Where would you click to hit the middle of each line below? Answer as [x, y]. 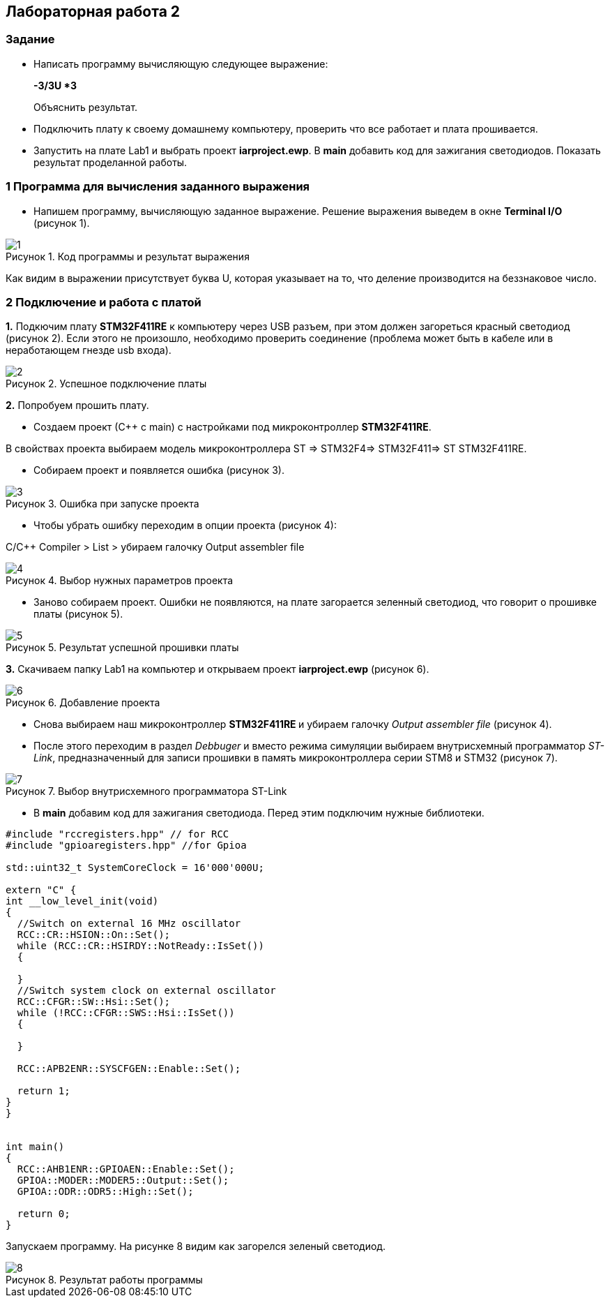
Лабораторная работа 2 [93, 12]
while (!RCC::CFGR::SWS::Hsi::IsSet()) [126, 1013]
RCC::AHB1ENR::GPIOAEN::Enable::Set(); [126, 1169]
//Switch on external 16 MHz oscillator [129, 924]
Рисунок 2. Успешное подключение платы [106, 384]
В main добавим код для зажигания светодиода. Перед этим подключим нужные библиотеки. [259, 813]
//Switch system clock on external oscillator [146, 991]
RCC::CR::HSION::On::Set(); [94, 935]
